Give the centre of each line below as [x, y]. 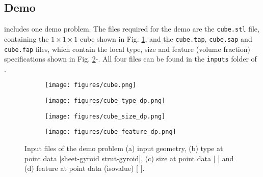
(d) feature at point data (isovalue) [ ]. [85, 168]
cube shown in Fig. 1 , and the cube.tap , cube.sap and [166, 38]
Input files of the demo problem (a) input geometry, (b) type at [124, 148]
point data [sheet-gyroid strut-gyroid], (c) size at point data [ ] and [129, 158]
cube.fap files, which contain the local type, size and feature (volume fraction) [127, 49]
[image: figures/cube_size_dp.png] [105, 116]
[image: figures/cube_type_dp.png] [105, 101]
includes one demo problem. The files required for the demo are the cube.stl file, [132, 29]
